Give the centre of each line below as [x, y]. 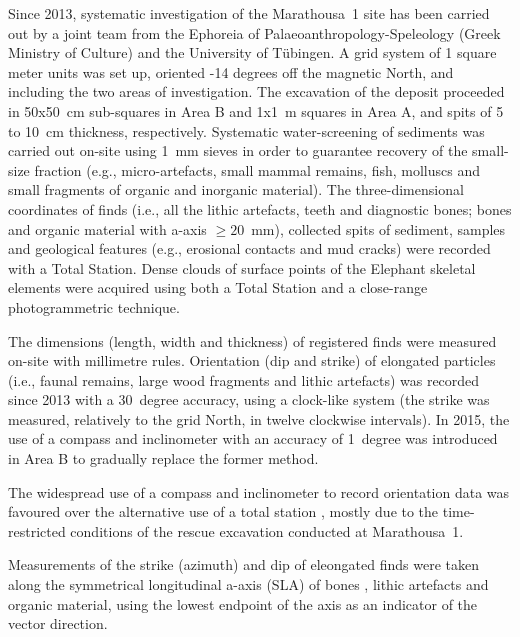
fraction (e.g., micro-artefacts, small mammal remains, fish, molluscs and [257, 169]
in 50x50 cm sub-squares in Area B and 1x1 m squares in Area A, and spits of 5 [256, 110]
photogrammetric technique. [94, 306]
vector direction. [58, 623]
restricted [37, 530]
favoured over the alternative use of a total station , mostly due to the [223, 511]
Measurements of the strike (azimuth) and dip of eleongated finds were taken [243, 564]
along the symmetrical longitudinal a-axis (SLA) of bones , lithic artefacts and [248, 584]
